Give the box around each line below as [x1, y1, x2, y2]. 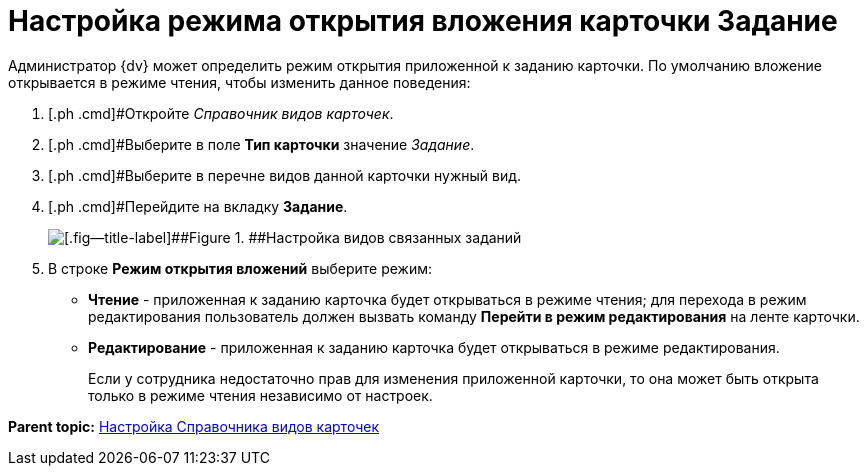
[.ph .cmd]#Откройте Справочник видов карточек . [48, 104, 394, 122]
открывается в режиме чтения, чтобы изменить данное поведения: [8, 73, 471, 91]
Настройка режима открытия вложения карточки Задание [8, 4, 838, 38]
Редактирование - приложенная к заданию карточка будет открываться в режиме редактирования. [88, 338, 780, 356]
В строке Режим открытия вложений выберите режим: [48, 259, 433, 277]
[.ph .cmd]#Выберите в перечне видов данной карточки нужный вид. [48, 166, 522, 184]
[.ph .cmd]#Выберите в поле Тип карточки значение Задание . [48, 135, 475, 153]
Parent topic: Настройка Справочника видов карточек [8, 417, 379, 435]
